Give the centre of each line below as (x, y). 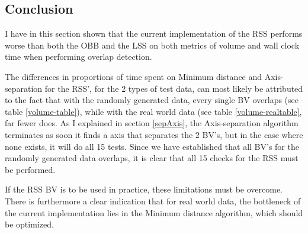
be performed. (30, 169)
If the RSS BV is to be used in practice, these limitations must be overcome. (144, 189)
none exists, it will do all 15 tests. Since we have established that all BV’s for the (152, 146)
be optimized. (29, 224)
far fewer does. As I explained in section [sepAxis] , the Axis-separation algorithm (152, 123)
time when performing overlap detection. (78, 57)
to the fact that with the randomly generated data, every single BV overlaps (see (152, 100)
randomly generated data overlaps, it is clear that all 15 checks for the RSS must (152, 158)
